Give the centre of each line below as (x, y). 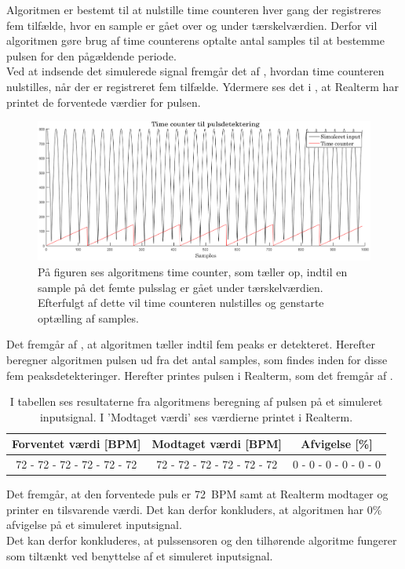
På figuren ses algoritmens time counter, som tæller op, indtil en (193, 271)
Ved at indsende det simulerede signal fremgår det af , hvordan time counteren (195, 71)
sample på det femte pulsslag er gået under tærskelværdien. (181, 287)
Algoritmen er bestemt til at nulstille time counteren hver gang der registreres (194, 9)
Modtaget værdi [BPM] (217, 444)
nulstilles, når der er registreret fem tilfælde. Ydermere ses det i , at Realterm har (202, 86)
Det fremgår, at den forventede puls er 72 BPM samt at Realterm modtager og (197, 494)
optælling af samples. (88, 317)
